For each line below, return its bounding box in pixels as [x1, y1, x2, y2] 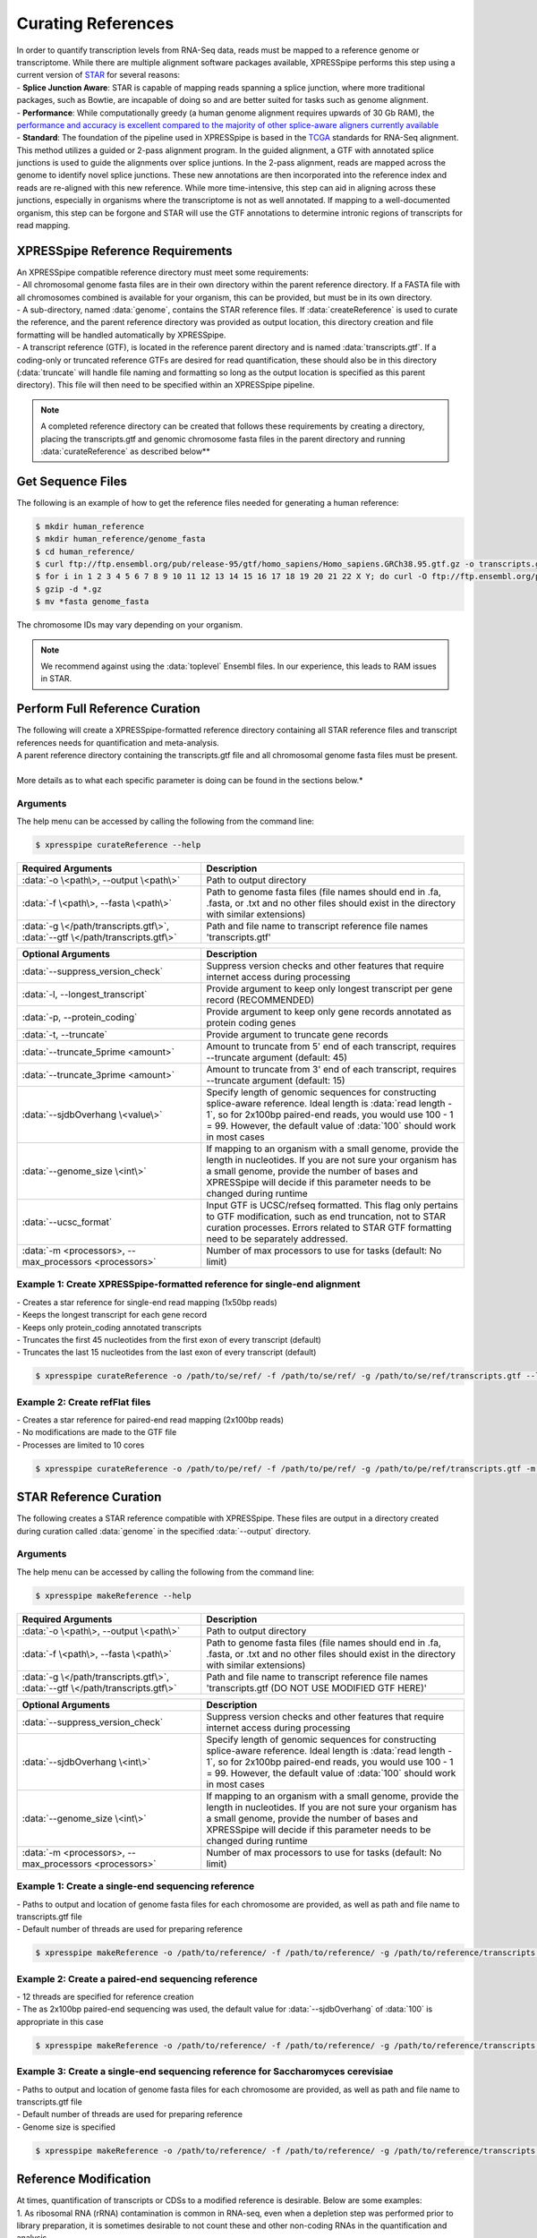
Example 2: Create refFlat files [16, 1396, 151, 1408]
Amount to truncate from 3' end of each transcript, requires [206, 1063, 456, 1075]
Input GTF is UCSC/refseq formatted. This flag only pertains [206, 1199, 458, 1211]
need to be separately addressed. [206, 1232, 348, 1244]
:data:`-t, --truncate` [21, 1028, 107, 1040]
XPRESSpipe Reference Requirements [16, 243, 233, 259]
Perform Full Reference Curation [16, 701, 200, 716]
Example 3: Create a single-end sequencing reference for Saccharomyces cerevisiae [16, 2065, 394, 2078]
